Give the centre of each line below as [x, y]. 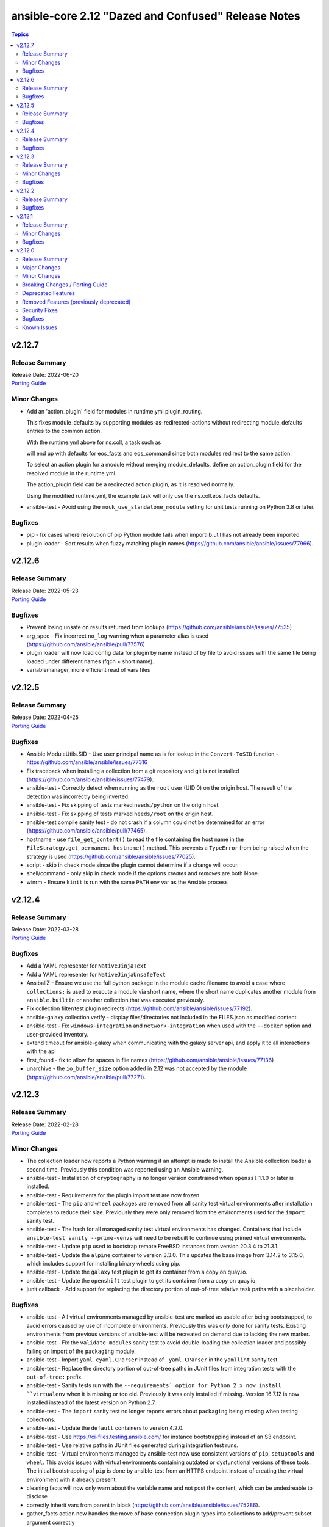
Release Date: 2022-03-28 [45, 929]
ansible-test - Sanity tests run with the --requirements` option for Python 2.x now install [154, 1385]
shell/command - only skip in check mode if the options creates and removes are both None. [143, 873]
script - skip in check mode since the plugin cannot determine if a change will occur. [133, 865]
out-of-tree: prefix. [55, 1377]
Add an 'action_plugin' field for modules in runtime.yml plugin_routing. [115, 411]
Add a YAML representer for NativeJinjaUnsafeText [96, 974]
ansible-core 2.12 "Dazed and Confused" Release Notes [156, 16]
